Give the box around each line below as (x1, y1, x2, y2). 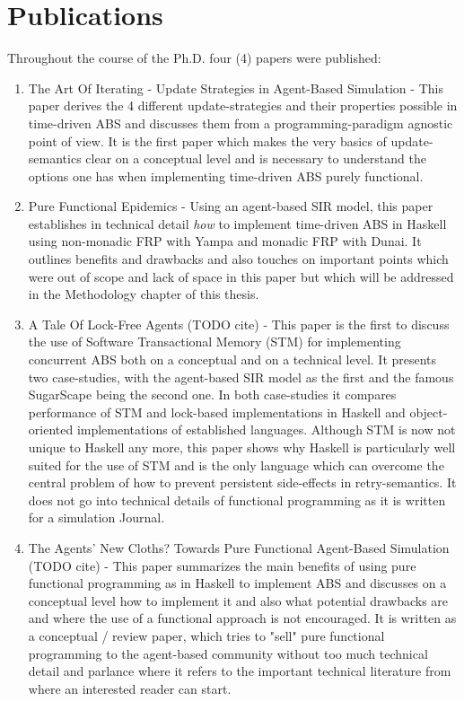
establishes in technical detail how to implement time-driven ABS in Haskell (28, 214, 447, 232)
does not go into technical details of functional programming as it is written (28, 490, 446, 509)
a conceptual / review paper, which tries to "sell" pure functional (28, 626, 385, 644)
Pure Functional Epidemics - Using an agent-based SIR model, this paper (28, 197, 433, 215)
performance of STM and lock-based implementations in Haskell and (28, 402, 406, 421)
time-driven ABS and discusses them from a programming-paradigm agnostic (28, 113, 453, 132)
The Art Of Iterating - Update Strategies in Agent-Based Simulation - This (28, 78, 443, 97)
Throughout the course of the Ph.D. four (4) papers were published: (7, 48, 381, 67)
